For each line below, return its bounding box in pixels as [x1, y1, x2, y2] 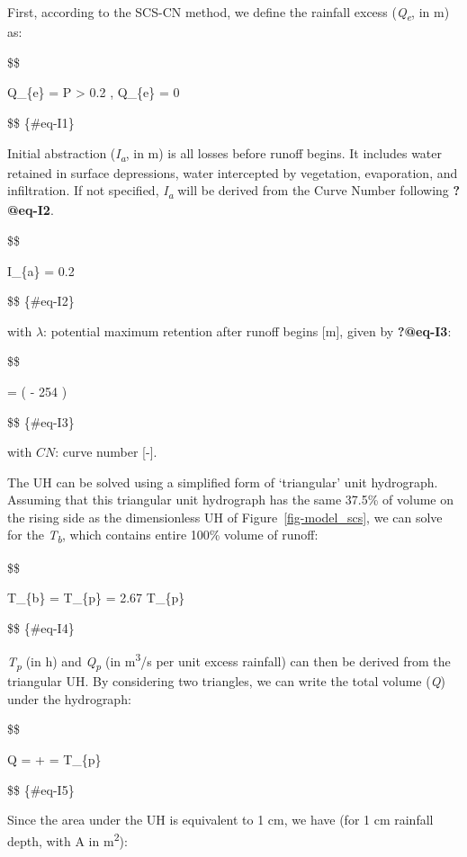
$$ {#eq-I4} [7, 618, 75, 637]
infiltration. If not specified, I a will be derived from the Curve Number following [7, 181, 449, 202]
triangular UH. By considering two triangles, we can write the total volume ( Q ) [7, 672, 445, 691]
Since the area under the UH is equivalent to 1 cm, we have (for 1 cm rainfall [7, 810, 434, 829]
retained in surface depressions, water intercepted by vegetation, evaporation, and [7, 163, 458, 182]
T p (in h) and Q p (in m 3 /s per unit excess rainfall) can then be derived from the [7, 649, 451, 673]
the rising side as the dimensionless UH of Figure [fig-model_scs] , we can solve [7, 507, 443, 526]
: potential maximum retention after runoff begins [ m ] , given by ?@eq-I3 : [43, 321, 452, 340]
